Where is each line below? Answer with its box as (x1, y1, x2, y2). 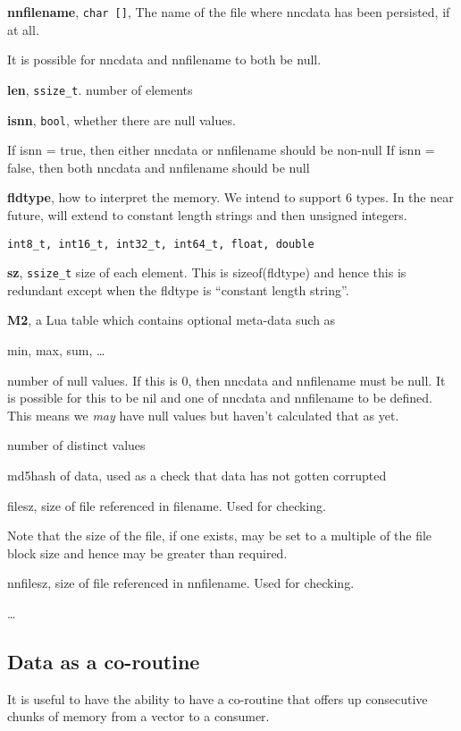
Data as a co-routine (7, 647, 200, 675)
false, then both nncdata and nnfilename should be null (7, 157, 310, 176)
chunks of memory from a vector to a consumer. (7, 707, 270, 726)
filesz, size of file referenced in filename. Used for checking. (7, 496, 326, 514)
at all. (7, 20, 39, 38)
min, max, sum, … (7, 341, 105, 360)
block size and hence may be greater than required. (7, 543, 288, 562)
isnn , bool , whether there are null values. (7, 110, 236, 129)
